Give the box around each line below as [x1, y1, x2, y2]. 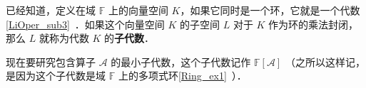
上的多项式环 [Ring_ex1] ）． [118, 68, 247, 83]
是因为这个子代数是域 [6, 68, 106, 83]
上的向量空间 [108, 3, 168, 17]
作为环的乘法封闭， [268, 16, 359, 31]
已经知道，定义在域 [6, 3, 96, 17]
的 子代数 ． [104, 31, 155, 45]
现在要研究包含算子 [6, 54, 96, 69]
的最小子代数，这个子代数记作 [111, 54, 251, 69]
